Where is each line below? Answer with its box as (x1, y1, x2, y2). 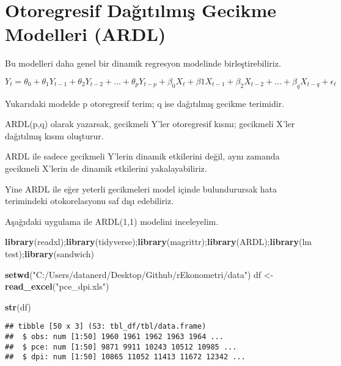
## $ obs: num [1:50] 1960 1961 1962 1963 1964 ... (5, 332, 224, 342)
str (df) (5, 300, 31, 313)
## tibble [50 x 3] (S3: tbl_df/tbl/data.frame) (5, 322, 207, 331)
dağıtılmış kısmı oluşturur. (5, 129, 104, 142)
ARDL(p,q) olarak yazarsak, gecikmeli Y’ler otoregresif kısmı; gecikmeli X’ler (5, 117, 295, 130)
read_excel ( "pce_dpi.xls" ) (5, 280, 109, 293)
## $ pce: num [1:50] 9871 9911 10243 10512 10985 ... (5, 342, 237, 351)
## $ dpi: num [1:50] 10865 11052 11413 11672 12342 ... (5, 353, 246, 362)
